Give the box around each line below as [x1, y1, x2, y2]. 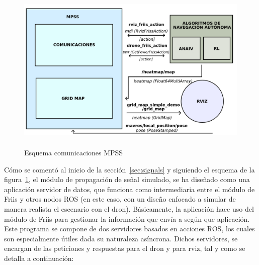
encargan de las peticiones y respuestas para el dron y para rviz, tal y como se [4, 243, 245, 253]
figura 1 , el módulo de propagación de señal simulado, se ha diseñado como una [4, 174, 250, 185]
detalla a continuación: [4, 252, 74, 263]
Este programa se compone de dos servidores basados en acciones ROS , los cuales [4, 223, 255, 234]
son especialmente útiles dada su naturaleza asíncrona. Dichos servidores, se [4, 233, 238, 243]
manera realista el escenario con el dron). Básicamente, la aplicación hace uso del [4, 203, 254, 214]
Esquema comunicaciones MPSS [24, 147, 123, 157]
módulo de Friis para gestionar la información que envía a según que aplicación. [4, 213, 250, 224]
